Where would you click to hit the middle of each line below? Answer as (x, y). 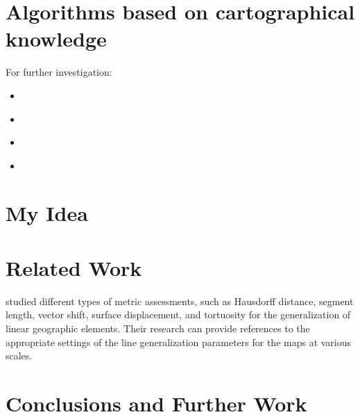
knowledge (56, 39)
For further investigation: (59, 72)
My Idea (47, 213)
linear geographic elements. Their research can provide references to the (158, 328)
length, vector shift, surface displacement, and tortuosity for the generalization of (178, 314)
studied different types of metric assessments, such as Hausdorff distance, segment (180, 301)
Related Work (74, 267)
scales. (19, 355)
